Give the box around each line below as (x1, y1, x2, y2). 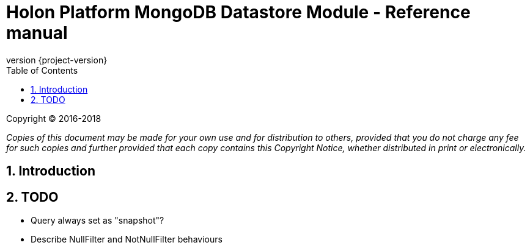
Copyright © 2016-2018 (6, 113, 101, 124)
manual (6, 23, 68, 43)
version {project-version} (6, 54, 108, 65)
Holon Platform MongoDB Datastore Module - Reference (6, 2, 471, 23)
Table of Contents (6, 65, 78, 76)
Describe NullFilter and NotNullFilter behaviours (31, 234, 223, 245)
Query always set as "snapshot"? (31, 215, 164, 226)
